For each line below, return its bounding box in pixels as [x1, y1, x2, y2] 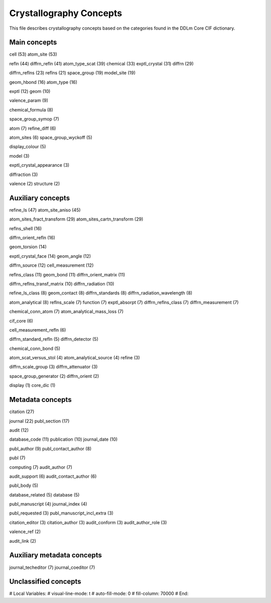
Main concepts [9, 38, 57, 47]
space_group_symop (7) [9, 116, 60, 122]
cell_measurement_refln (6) [9, 327, 66, 333]
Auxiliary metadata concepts [9, 551, 102, 560]
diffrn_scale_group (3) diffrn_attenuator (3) [9, 364, 98, 370]
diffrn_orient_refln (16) [9, 235, 55, 241]
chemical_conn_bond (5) [9, 345, 60, 351]
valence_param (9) [9, 97, 49, 104]
